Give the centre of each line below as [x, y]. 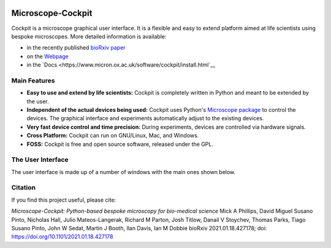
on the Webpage [48, 56]
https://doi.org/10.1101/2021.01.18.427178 [62, 237]
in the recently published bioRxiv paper [76, 48]
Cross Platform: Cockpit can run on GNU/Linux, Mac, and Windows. [113, 136]
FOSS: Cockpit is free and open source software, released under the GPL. [120, 144]
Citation [24, 188]
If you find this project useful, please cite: [64, 200]
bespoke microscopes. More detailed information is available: [89, 36]
